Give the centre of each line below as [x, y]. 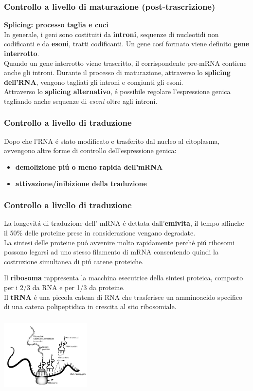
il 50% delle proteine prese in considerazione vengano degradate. [100, 232]
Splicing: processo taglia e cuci [56, 25]
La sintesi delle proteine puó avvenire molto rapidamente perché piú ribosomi [119, 242]
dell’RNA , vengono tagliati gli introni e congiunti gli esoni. [94, 82]
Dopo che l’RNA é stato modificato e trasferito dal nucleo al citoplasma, [112, 141]
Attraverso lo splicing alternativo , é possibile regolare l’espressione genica [117, 91]
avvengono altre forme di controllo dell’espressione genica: [90, 150]
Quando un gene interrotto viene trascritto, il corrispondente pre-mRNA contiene [125, 63]
